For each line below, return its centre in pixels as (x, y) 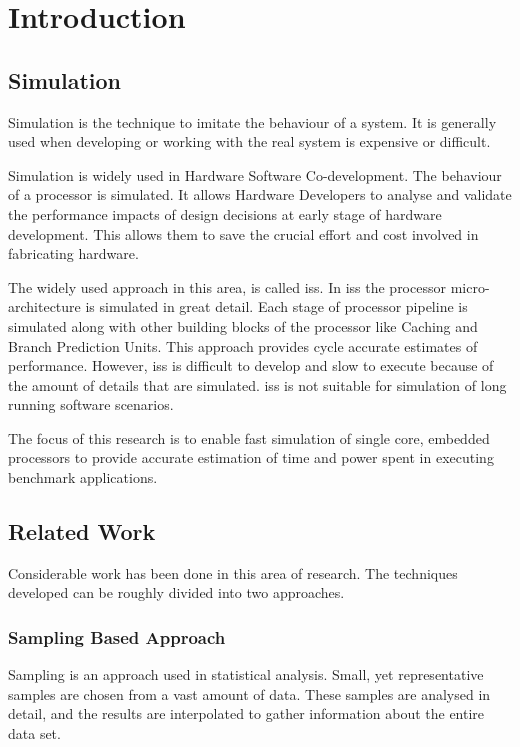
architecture (44, 306)
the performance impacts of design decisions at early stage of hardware (225, 213)
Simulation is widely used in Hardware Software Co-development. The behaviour (255, 174)
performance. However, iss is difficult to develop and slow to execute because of (251, 365)
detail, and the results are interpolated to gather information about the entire (246, 713)
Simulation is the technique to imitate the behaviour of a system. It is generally (252, 121)
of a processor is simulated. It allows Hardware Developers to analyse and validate (260, 194)
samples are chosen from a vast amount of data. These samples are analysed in (249, 693)
